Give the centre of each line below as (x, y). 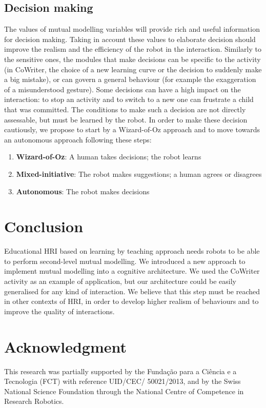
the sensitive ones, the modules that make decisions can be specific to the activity (132, 59)
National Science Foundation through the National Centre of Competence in (124, 391)
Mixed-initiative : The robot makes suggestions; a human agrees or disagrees (139, 174)
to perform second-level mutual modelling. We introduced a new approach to (125, 261)
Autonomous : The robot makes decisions (83, 191)
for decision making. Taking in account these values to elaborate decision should (130, 39)
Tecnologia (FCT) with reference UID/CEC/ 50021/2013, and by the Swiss (122, 381)
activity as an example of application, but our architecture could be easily (120, 281)
